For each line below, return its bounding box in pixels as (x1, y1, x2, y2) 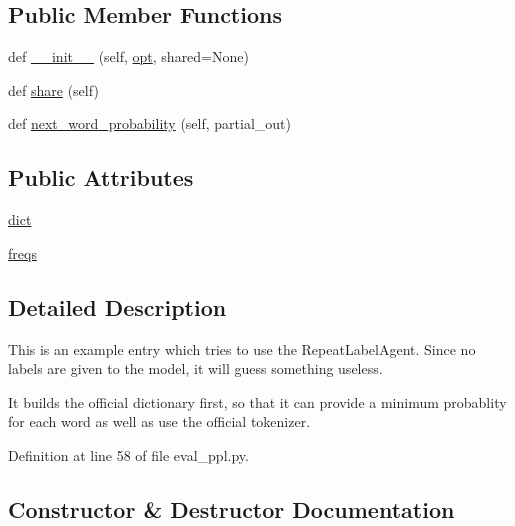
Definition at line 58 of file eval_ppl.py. (8, 444, 249, 465)
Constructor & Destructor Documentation (8, 493, 455, 524)
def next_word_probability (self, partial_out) (8, 113, 291, 134)
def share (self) (8, 79, 99, 100)
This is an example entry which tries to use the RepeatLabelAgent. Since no (8, 338, 476, 359)
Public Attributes (8, 162, 194, 193)
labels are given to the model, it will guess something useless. (8, 358, 383, 379)
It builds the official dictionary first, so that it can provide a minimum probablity (8, 391, 507, 412)
